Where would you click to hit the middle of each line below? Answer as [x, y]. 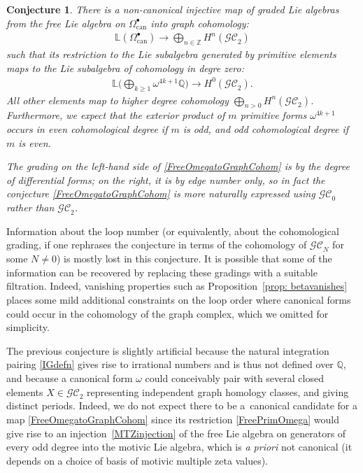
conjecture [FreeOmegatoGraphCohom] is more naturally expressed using [161, 193]
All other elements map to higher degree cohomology [118, 100]
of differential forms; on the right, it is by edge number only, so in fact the [166, 179]
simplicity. [28, 327]
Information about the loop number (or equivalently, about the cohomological [173, 231]
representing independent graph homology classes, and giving [218, 391]
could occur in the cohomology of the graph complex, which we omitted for [168, 313]
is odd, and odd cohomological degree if [266, 128]
